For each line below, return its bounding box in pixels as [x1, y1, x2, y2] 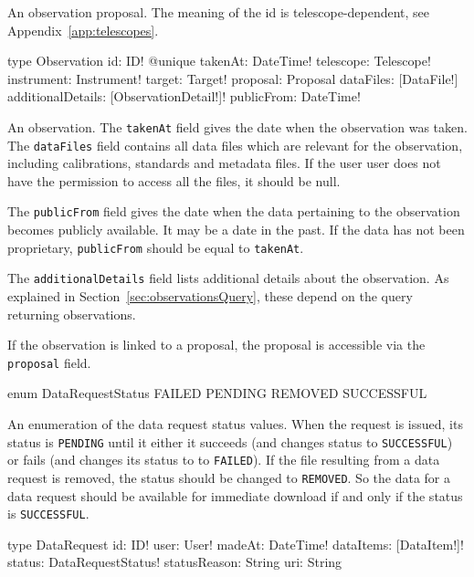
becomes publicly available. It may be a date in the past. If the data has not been [7, 220, 465, 239]
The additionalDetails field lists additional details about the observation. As [7, 268, 449, 288]
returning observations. [7, 304, 136, 323]
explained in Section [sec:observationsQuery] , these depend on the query [7, 287, 413, 306]
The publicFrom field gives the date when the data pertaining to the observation [7, 202, 460, 221]
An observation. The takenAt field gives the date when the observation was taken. [7, 117, 468, 136]
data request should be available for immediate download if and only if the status [7, 486, 463, 505]
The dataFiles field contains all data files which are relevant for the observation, [7, 135, 463, 154]
